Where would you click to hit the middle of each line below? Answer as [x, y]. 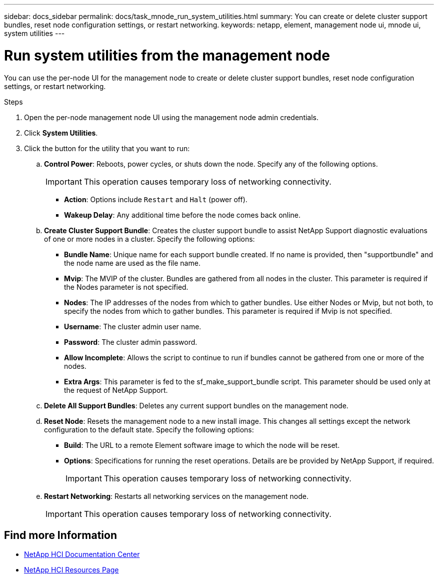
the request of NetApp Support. [116, 390]
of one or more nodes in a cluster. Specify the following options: [149, 239]
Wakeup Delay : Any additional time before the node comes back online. [182, 215]
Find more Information [61, 535]
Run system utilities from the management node [167, 55]
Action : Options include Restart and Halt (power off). [156, 199]
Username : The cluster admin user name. [133, 326]
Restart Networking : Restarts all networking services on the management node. [176, 496]
